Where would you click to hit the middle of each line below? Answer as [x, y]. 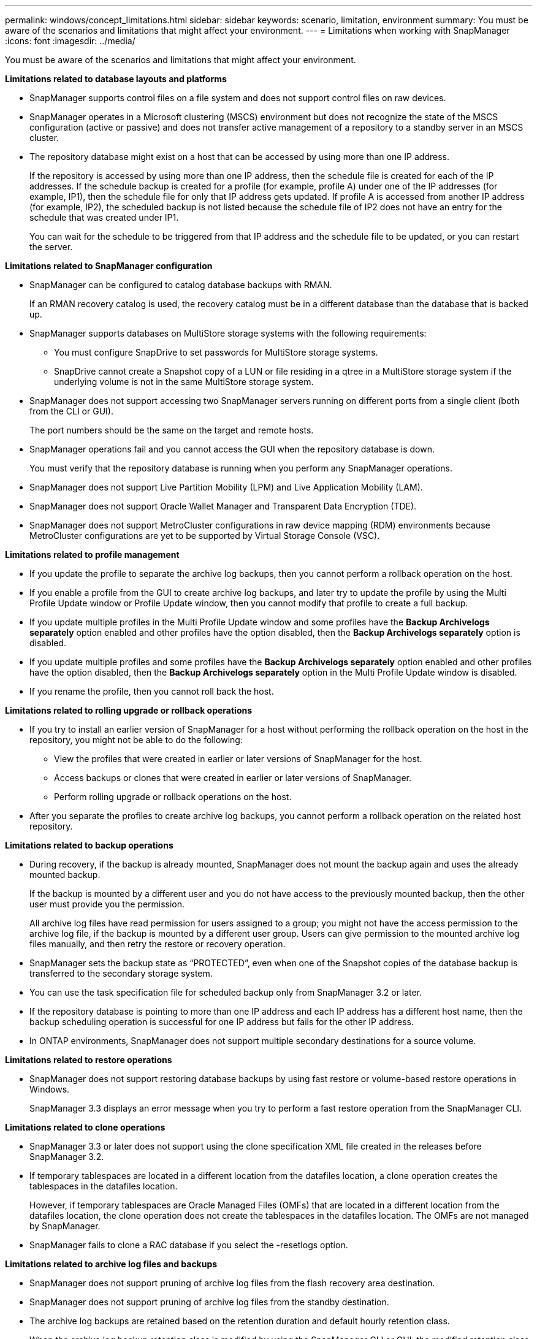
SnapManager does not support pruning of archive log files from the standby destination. [209, 1302]
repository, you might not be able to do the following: [136, 740]
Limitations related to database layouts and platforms [116, 79]
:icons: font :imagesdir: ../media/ [70, 41]
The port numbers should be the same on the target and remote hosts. [172, 430]
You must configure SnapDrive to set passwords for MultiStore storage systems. [216, 352]
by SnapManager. [65, 1226]
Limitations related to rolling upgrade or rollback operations [129, 710]
